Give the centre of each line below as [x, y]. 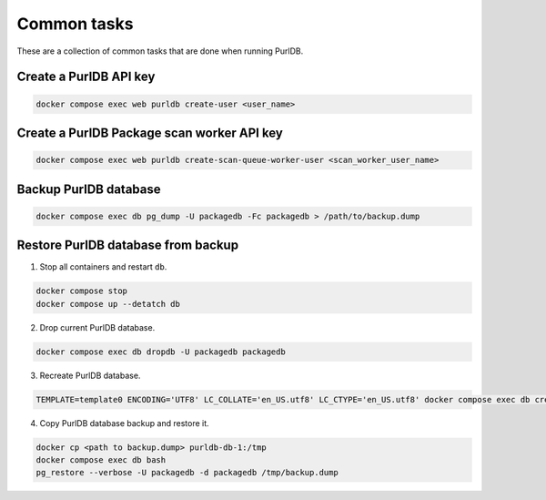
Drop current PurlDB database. [97, 327]
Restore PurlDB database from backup [128, 245]
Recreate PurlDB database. [90, 375]
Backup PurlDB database [89, 189]
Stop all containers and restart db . [103, 267]
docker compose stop [81, 291]
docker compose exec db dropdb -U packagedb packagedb [161, 352]
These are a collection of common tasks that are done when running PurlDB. [160, 51]
